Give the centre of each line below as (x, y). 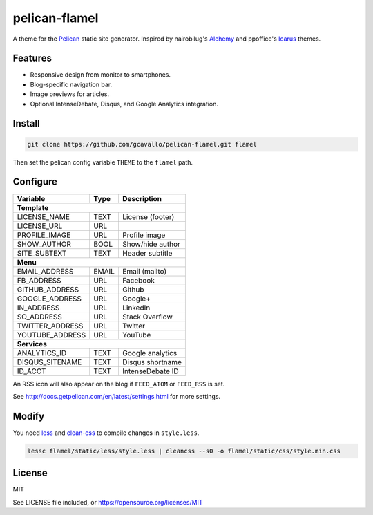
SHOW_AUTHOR (44, 244)
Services (32, 344)
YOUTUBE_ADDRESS (51, 335)
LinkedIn (136, 308)
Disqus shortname (152, 362)
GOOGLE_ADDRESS (49, 299)
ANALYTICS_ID (42, 353)
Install (27, 123)
